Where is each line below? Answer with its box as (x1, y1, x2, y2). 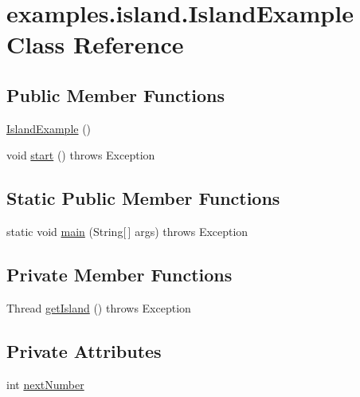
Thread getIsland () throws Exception (6, 299, 191, 316)
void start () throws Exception (6, 147, 155, 163)
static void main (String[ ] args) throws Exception (6, 223, 248, 240)
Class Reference (6, 28, 184, 61)
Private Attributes (6, 338, 162, 363)
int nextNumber (6, 375, 84, 392)
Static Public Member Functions (6, 186, 280, 210)
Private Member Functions (6, 262, 233, 287)
